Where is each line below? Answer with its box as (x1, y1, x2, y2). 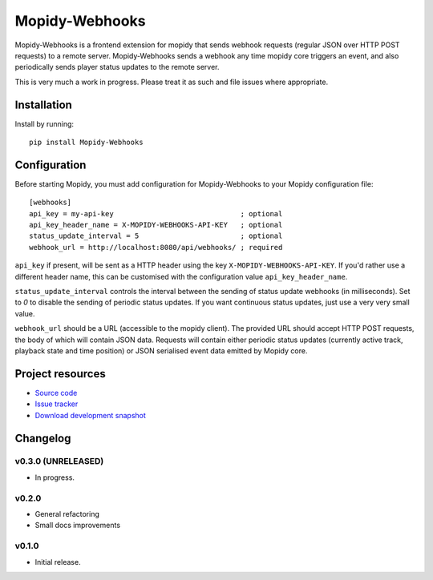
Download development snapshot (34, 410, 146, 420)
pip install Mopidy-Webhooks (29, 138, 144, 147)
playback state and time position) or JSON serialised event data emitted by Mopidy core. (14, 346, 308, 356)
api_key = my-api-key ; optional (29, 209, 283, 218)
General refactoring (34, 509, 100, 518)
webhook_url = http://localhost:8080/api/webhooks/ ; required (29, 243, 283, 252)
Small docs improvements (34, 521, 120, 530)
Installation (14, 98, 72, 111)
